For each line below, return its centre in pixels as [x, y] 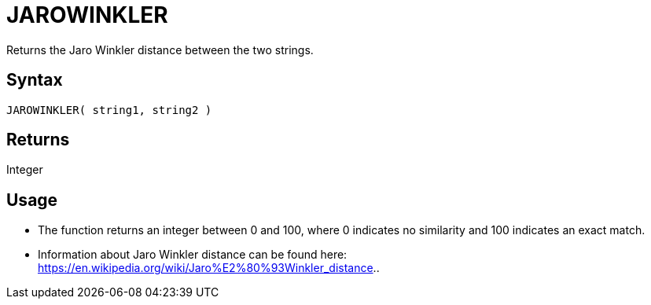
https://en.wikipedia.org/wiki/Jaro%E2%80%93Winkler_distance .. [209, 268]
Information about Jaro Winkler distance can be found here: [193, 255]
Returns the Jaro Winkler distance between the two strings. [160, 50]
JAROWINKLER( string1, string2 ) [109, 110]
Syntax [35, 80]
